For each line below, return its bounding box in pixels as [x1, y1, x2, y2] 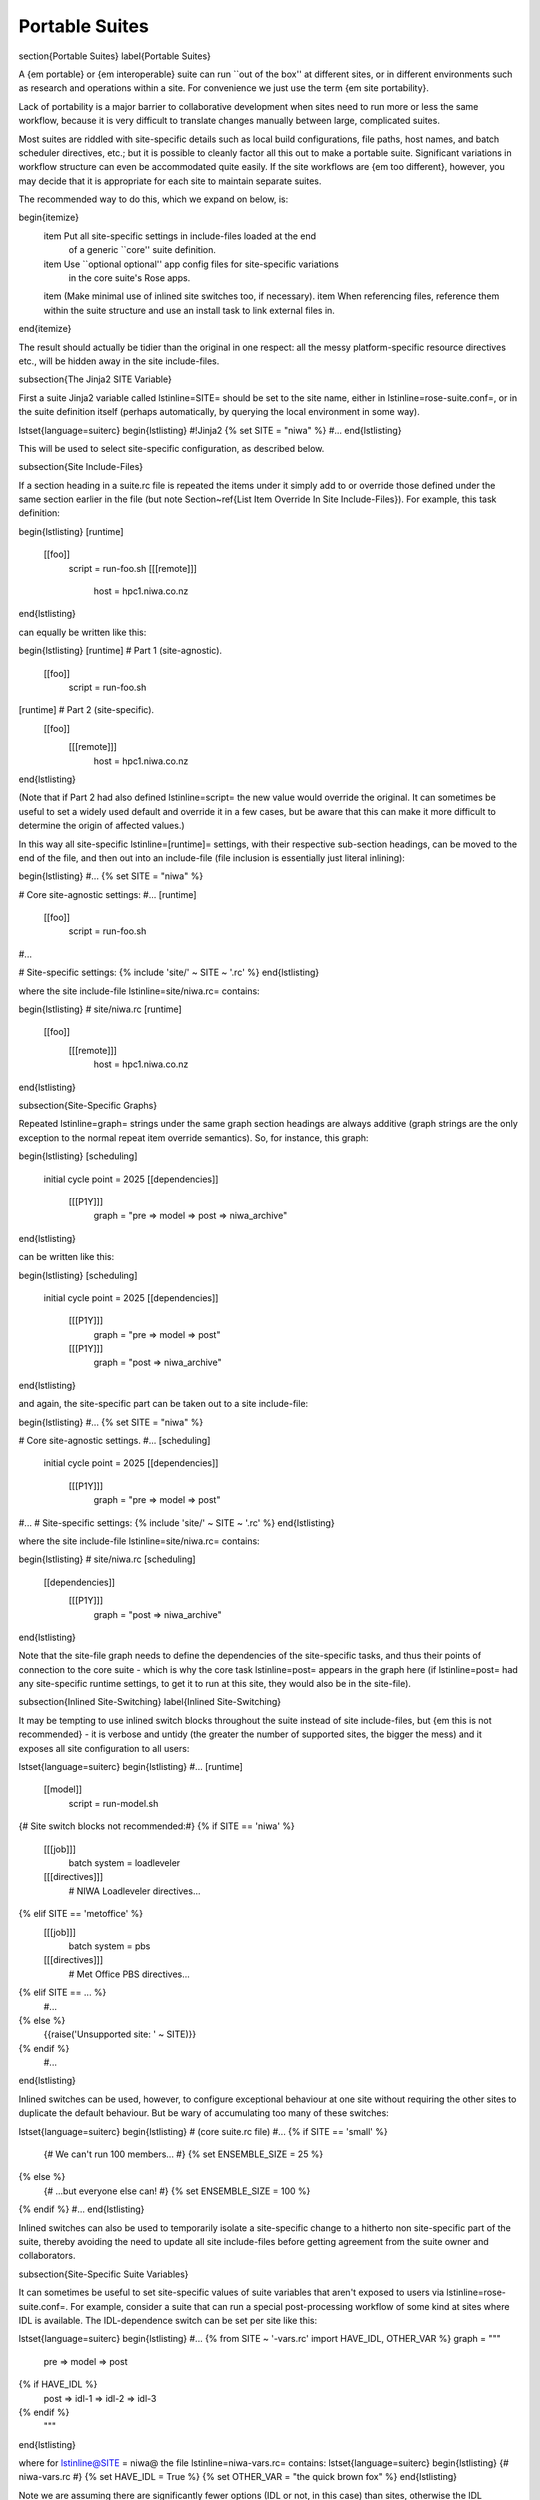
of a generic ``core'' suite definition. [68, 244, 217, 256]
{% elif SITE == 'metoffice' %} [18, 1908, 144, 1920]
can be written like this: [18, 1251, 115, 1263]
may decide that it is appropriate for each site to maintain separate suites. [18, 175, 322, 187]
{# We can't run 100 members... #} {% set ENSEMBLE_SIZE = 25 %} [43, 2148, 324, 2160]
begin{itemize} [18, 211, 80, 224]
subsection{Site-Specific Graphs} [18, 1099, 158, 1111]
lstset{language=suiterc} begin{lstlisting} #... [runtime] [18, 1761, 244, 1773]
